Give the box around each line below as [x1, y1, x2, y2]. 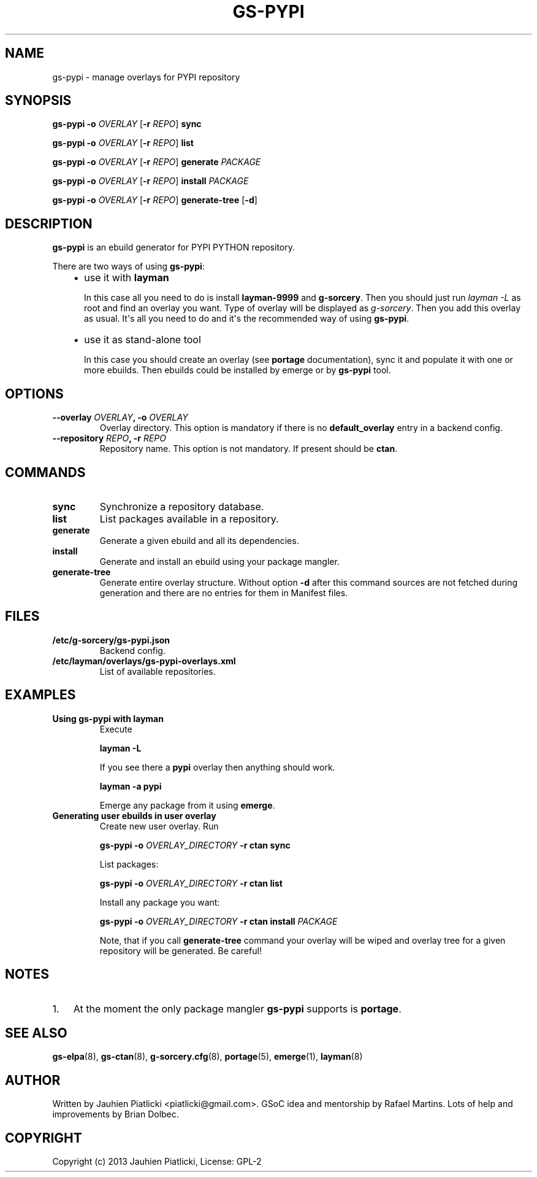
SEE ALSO [5, 1025, 67, 1041]
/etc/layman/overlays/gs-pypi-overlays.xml [52, 655, 236, 666]
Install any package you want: [99, 896, 220, 907]
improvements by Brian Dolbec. [52, 1109, 179, 1120]
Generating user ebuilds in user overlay [52, 810, 216, 821]
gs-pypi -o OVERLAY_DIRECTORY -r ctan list [99, 877, 283, 888]
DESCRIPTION [5, 216, 93, 231]
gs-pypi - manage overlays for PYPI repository [52, 71, 240, 82]
